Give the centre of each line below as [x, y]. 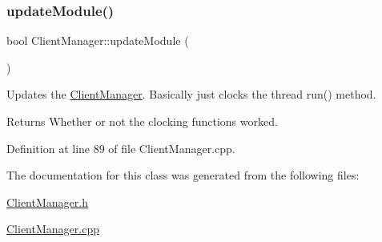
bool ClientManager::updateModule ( [98, 40]
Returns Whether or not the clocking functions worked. [142, 121]
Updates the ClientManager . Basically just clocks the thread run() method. [191, 94]
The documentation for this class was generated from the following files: [183, 175]
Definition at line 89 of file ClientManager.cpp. [121, 148]
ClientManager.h [47, 202]
